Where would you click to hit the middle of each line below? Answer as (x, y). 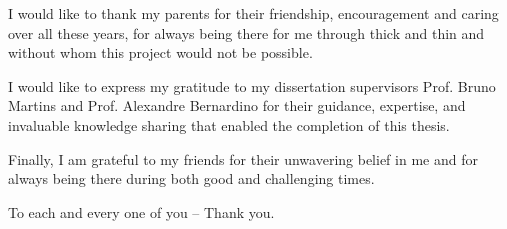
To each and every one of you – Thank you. (141, 211)
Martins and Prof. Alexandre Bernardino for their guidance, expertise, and (237, 105)
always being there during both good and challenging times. (191, 178)
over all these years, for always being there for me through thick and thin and (246, 32)
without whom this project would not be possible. (160, 52)
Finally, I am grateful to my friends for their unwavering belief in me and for (243, 158)
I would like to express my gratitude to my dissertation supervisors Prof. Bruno (252, 85)
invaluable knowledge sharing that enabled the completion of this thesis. (229, 124)
